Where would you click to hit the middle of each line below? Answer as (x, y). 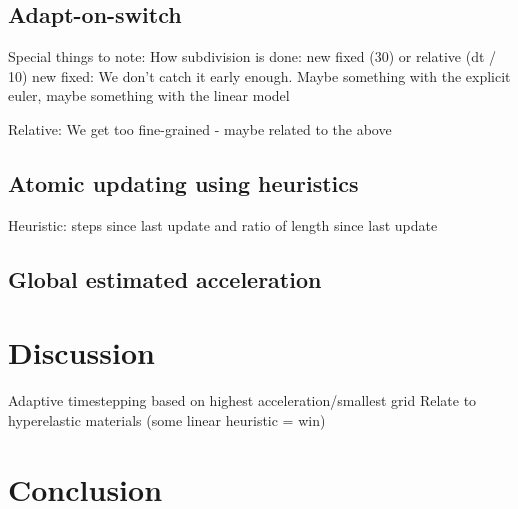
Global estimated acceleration (165, 278)
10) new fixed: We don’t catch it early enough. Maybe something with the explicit (259, 75)
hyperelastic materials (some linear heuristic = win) (167, 419)
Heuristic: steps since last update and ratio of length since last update (223, 224)
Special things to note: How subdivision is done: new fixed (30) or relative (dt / (252, 56)
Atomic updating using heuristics (183, 182)
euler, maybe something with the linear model (149, 95)
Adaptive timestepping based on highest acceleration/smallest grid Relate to (242, 400)
